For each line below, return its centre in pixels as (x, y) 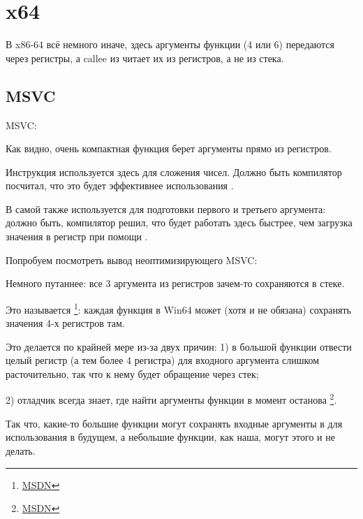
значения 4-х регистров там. (65, 323)
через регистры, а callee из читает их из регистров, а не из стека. (145, 58)
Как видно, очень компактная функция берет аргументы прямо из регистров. (169, 148)
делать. (21, 450)
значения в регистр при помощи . (77, 236)
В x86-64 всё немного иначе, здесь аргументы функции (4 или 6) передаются (170, 44)
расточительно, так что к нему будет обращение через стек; (132, 373)
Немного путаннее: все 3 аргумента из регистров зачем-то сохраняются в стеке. (175, 283)
